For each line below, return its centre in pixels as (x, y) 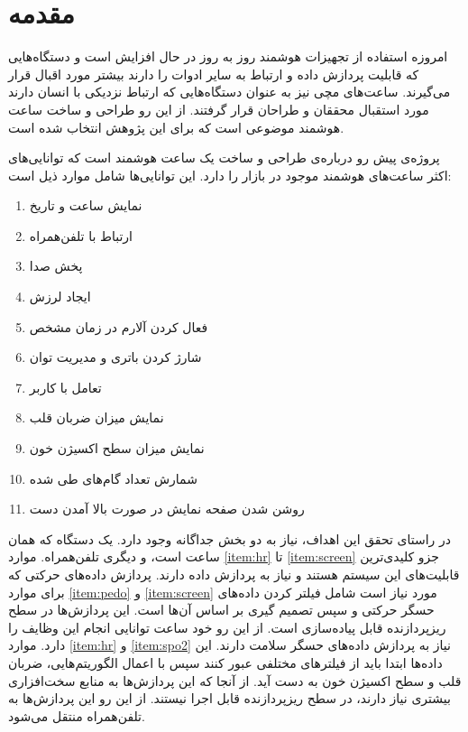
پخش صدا (56, 266)
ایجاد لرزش (60, 297)
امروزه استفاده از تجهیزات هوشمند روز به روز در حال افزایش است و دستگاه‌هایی (228, 56)
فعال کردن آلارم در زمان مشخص (119, 326)
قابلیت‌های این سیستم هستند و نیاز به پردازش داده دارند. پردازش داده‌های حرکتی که (234, 574)
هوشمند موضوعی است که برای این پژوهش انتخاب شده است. (176, 127)
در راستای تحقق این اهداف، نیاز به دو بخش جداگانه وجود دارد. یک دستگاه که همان (230, 538)
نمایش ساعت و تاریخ (86, 205)
